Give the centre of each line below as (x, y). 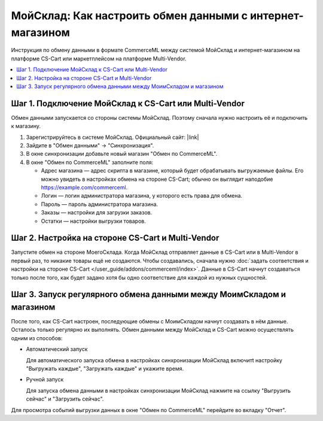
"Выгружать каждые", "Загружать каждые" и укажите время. (105, 369)
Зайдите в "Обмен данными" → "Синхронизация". (90, 145)
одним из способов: (37, 338)
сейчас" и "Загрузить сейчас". (65, 399)
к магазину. (26, 126)
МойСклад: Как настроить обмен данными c (129, 16)
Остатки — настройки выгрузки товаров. (93, 221)
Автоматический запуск (57, 349)
